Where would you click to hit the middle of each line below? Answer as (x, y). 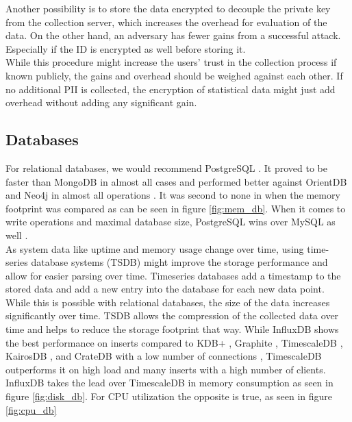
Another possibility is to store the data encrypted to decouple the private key (168, 8)
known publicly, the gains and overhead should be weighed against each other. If (174, 75)
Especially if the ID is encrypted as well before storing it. (126, 48)
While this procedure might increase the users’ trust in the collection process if (171, 62)
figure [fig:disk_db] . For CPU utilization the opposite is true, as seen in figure (169, 396)
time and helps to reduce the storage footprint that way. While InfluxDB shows (172, 329)
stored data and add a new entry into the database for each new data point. (165, 289)
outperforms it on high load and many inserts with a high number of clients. (166, 369)
